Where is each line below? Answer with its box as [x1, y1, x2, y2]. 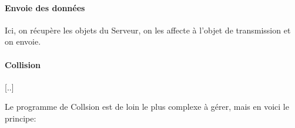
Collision [5, 58, 41, 70]
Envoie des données [5, 1, 85, 14]
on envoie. [5, 35, 41, 48]
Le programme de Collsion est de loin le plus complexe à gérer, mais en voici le [5, 100, 289, 113]
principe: [5, 112, 36, 124]
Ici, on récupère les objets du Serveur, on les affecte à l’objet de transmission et [5, 23, 291, 36]
